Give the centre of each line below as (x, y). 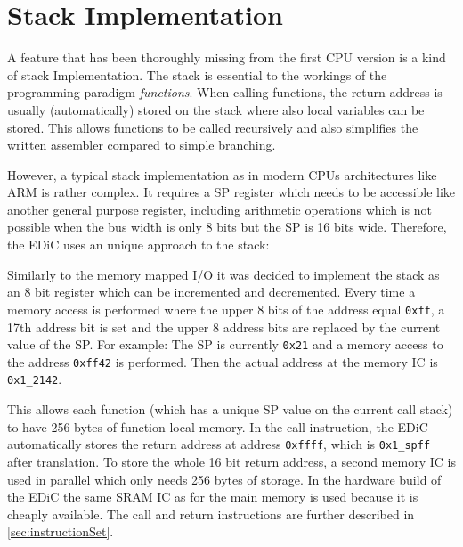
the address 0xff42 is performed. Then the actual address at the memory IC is (223, 361)
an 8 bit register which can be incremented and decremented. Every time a (211, 292)
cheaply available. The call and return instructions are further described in (211, 514)
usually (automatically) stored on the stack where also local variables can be (216, 109)
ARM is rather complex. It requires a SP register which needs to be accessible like (231, 192)
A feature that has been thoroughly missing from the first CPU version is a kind (227, 57)
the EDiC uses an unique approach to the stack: (138, 245)
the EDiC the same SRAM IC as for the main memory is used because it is (213, 497)
